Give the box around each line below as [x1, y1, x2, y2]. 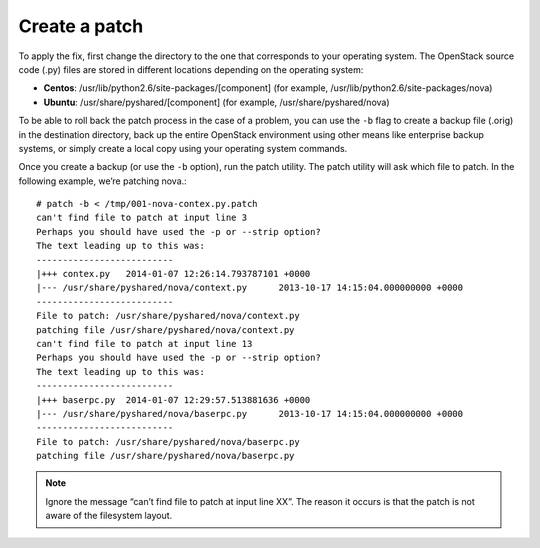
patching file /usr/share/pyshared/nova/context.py [36, 324, 295, 335]
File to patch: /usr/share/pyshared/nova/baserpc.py [36, 436, 300, 447]
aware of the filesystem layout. [45, 510, 173, 522]
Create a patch [18, 15, 144, 37]
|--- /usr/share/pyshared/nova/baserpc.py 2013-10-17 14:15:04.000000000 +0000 [36, 408, 464, 419]
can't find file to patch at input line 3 [36, 212, 248, 224]
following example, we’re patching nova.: [18, 175, 187, 187]
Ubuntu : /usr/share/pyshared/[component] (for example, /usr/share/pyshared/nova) [43, 96, 390, 108]
